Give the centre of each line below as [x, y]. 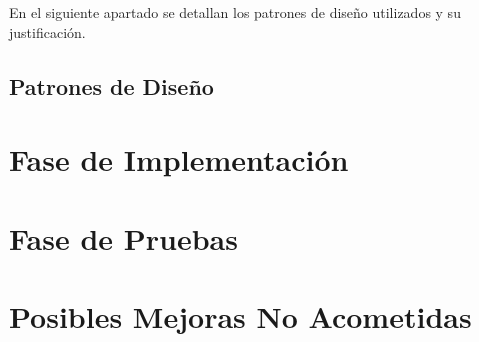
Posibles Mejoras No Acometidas [240, 315]
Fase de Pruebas [123, 237]
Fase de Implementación [179, 159]
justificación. [47, 31]
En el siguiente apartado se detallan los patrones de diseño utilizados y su [235, 12]
